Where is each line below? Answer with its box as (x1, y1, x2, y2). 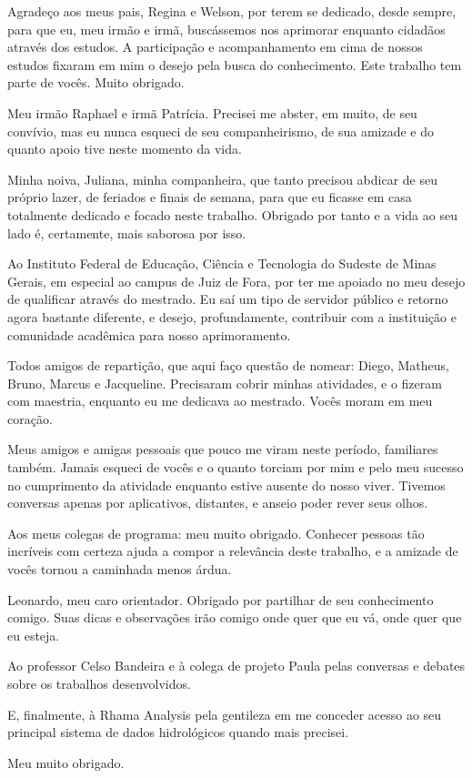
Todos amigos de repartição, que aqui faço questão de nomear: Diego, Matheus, (7, 356, 449, 375)
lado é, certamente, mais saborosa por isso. (7, 223, 246, 242)
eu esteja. (7, 625, 60, 644)
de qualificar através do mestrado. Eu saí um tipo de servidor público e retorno (7, 289, 448, 308)
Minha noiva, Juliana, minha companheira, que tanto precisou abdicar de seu (7, 169, 438, 188)
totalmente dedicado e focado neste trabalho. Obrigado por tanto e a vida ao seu (7, 205, 457, 224)
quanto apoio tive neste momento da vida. (7, 139, 242, 158)
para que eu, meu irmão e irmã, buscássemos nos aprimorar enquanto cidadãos (7, 19, 446, 38)
